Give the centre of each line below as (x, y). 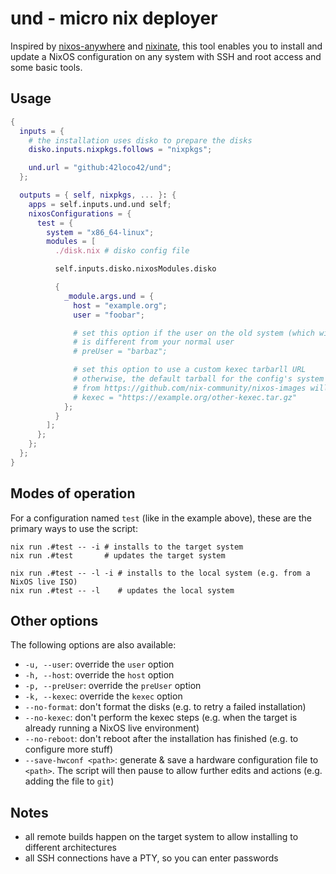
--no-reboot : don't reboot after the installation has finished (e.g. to (161, 739)
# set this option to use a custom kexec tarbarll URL (190, 370)
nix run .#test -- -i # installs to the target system (127, 547)
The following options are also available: (93, 645)
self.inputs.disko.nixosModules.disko (135, 269)
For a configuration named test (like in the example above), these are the (161, 518)
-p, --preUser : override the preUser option (113, 686)
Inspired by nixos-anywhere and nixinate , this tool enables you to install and (166, 46)
